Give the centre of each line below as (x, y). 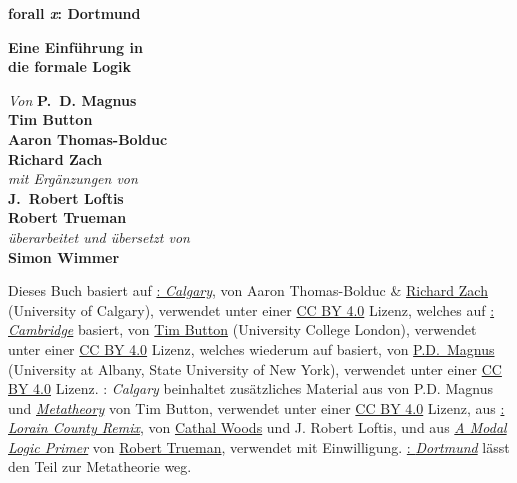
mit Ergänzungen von (73, 178)
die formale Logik (69, 66)
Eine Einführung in (75, 46)
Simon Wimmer (64, 256)
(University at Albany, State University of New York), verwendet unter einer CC (255, 368)
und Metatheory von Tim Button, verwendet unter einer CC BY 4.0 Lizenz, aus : (256, 407)
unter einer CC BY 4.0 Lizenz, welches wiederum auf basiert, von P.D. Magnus (251, 348)
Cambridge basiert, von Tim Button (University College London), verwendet (242, 329)
